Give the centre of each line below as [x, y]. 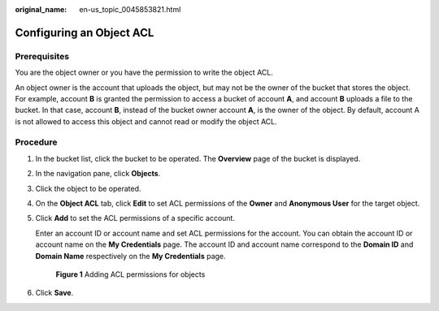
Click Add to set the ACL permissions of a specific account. [135, 218]
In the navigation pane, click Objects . [98, 174]
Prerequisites [42, 56]
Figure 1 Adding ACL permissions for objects [130, 274]
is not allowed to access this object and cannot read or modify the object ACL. [146, 121]
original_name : [41, 9]
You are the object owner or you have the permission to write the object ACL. [144, 72]
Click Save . [54, 293]
